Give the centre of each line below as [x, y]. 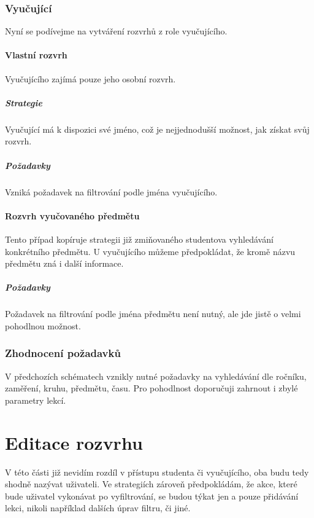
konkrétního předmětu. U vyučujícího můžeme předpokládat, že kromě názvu [150, 251]
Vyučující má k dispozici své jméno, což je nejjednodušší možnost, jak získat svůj [157, 129]
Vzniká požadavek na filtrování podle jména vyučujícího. [111, 191]
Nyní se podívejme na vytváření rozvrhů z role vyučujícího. [116, 31]
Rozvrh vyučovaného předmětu [72, 215]
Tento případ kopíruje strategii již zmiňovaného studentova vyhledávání [139, 239]
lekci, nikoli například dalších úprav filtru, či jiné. [98, 508]
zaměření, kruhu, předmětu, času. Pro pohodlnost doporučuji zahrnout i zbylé [151, 388]
